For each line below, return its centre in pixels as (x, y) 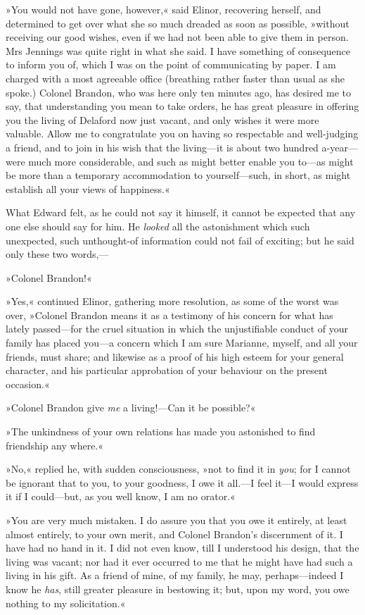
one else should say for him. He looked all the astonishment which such (158, 226)
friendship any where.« (55, 445)
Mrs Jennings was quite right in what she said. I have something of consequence (178, 50)
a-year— (340, 147)
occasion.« (28, 384)
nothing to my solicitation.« (66, 603)
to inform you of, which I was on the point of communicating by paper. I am (171, 64)
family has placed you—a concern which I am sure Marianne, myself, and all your (182, 343)
